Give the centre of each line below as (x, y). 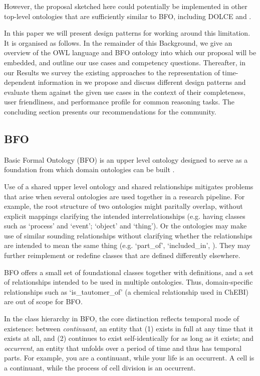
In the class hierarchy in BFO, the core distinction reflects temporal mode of (122, 319)
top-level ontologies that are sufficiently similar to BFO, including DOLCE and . (128, 16)
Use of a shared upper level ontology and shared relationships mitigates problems (129, 186)
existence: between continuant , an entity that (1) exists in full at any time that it (129, 328)
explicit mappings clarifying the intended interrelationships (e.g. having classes (125, 216)
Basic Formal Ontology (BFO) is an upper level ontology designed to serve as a (126, 159)
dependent (20, 82)
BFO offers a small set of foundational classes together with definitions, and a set (129, 272)
